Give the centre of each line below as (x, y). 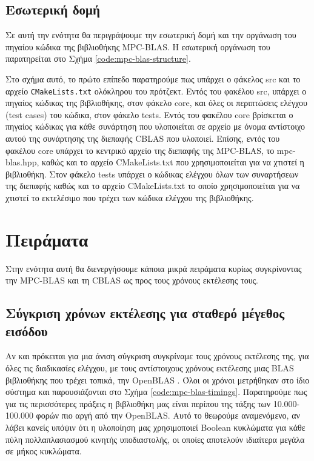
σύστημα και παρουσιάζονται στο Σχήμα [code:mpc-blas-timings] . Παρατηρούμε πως (156, 392)
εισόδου (27, 330)
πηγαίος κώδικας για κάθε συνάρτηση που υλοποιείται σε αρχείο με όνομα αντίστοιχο (155, 126)
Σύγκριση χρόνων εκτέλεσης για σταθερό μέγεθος (145, 313)
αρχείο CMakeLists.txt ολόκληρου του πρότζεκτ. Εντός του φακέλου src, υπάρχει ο (156, 91)
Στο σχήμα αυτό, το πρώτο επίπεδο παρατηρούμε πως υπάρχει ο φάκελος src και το (153, 78)
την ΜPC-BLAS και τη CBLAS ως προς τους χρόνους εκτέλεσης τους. (132, 280)
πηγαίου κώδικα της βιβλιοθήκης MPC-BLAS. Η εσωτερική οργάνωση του (138, 46)
